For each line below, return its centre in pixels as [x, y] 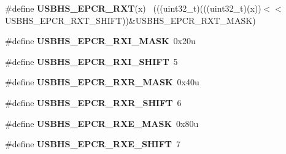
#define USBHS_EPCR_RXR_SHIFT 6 [93, 102]
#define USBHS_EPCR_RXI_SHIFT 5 [91, 61]
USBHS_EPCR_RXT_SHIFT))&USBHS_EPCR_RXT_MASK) [130, 20]
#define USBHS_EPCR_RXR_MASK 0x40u [102, 82]
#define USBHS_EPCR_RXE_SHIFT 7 [93, 144]
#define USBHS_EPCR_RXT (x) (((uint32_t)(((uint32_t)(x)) [133, 8]
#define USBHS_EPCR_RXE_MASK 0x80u [102, 123]
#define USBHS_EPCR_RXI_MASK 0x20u [100, 41]
